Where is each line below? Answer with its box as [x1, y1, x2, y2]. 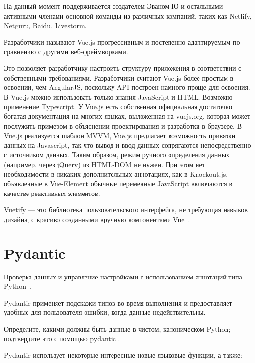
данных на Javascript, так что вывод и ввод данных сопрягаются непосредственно [4, 140, 251, 150]
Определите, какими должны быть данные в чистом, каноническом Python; [4, 323, 231, 334]
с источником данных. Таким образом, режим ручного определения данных [4, 149, 230, 160]
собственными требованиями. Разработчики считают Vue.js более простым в [4, 72, 234, 83]
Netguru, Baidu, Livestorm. [4, 20, 87, 30]
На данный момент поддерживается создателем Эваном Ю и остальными [4, 1, 223, 11]
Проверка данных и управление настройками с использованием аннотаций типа [4, 271, 242, 281]
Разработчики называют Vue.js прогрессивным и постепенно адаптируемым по [4, 36, 240, 47]
